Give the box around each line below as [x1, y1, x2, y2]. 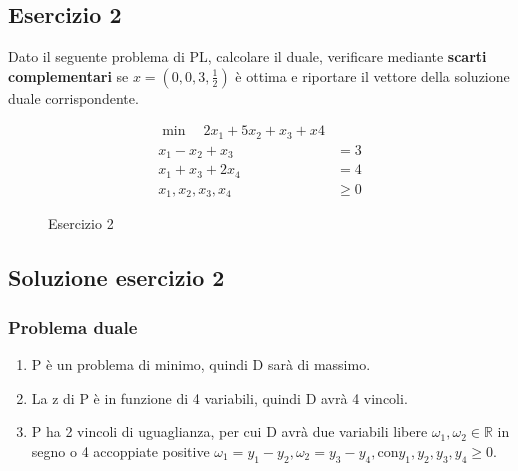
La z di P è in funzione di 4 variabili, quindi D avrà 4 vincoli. [31, 387, 408, 408]
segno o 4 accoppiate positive [31, 440, 210, 461]
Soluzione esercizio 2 [8, 262, 225, 293]
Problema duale [8, 314, 138, 339]
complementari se [8, 65, 129, 86]
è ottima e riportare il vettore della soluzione [235, 65, 510, 86]
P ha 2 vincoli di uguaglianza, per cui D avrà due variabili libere [31, 421, 428, 442]
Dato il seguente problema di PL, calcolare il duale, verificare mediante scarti [8, 46, 487, 67]
